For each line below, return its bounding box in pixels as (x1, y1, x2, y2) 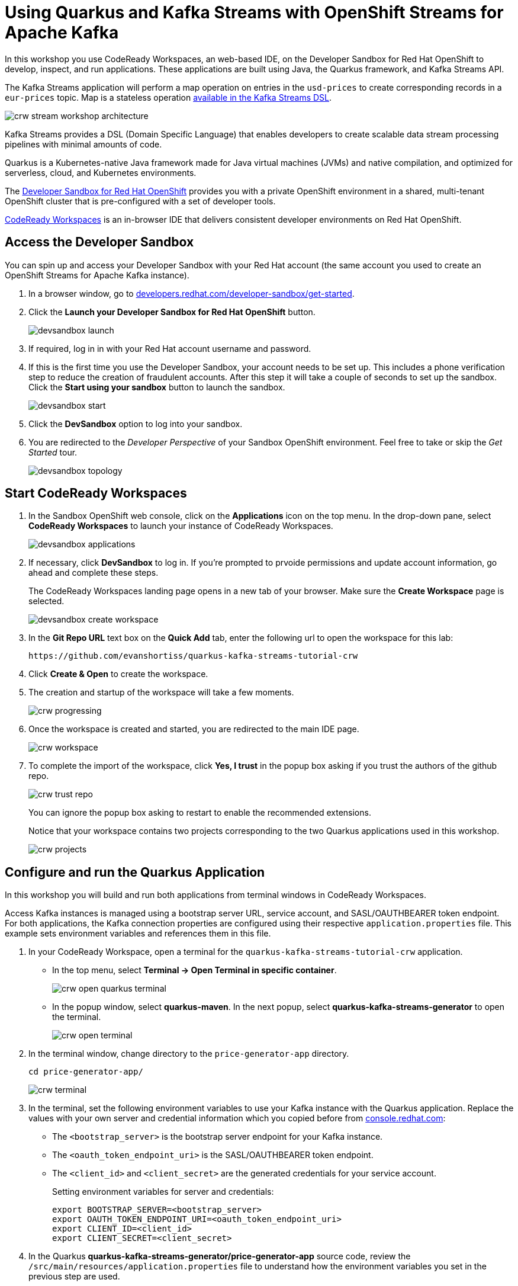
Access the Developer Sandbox (5, 235, 194, 250)
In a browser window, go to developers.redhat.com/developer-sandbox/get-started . (28, 288, 355, 299)
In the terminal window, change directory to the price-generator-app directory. (28, 1048, 349, 1059)
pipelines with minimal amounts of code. (5, 139, 162, 149)
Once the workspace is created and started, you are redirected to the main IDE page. (28, 724, 359, 735)
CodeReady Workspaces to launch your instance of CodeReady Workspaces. (28, 521, 333, 531)
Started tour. (28, 447, 78, 457)
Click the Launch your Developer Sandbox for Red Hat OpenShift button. (28, 306, 316, 317)
